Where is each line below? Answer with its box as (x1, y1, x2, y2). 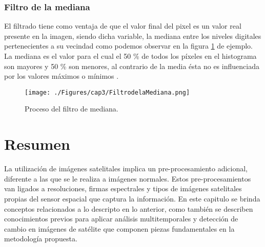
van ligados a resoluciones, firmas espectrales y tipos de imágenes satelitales (4, 183, 242, 194)
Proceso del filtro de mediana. (25, 103, 118, 114)
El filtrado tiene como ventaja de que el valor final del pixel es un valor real (4, 20, 241, 31)
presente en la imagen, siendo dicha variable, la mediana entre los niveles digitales (4, 30, 261, 41)
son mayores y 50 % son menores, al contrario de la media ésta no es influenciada (4, 60, 259, 71)
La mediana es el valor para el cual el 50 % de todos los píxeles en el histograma (4, 51, 257, 61)
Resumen (4, 133, 70, 154)
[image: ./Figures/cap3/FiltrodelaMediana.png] (25, 88, 190, 96)
